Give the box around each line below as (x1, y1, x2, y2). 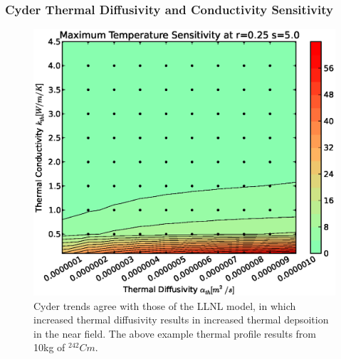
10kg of (33, 340, 65, 355)
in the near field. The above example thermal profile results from (33, 326, 317, 341)
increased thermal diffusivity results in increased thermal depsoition (33, 312, 329, 327)
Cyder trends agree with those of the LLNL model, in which (33, 298, 296, 313)
